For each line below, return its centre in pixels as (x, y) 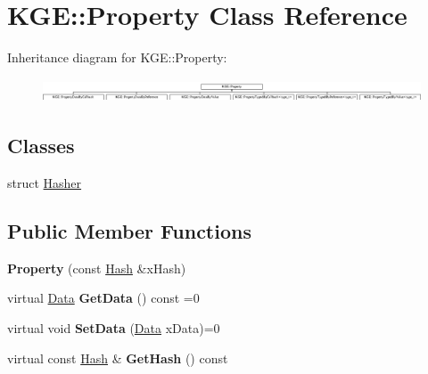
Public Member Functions (129, 230)
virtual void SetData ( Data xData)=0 (114, 327)
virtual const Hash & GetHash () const (118, 358)
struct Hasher (45, 182)
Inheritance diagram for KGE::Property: (117, 57)
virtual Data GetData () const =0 (103, 298)
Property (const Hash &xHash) (97, 268)
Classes (41, 146)
